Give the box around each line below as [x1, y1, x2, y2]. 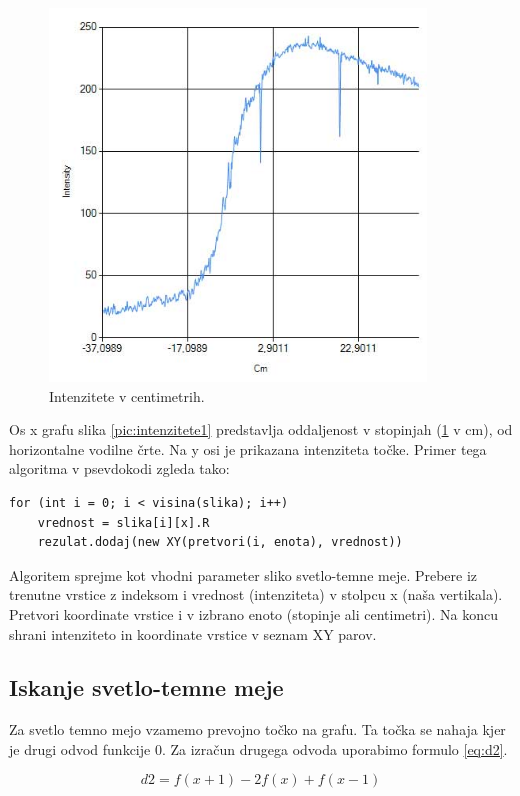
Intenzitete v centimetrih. [49, 385, 205, 406]
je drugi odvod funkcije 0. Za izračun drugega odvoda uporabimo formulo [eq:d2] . [9, 738, 508, 759]
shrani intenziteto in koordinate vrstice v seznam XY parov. [9, 623, 377, 644]
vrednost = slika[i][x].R [37, 515, 210, 530]
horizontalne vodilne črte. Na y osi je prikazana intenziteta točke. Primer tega [9, 438, 487, 459]
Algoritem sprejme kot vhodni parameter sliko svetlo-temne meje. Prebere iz [9, 564, 478, 585]
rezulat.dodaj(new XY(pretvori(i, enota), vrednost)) [37, 535, 403, 550]
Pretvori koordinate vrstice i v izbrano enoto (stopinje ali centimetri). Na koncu [9, 603, 499, 624]
